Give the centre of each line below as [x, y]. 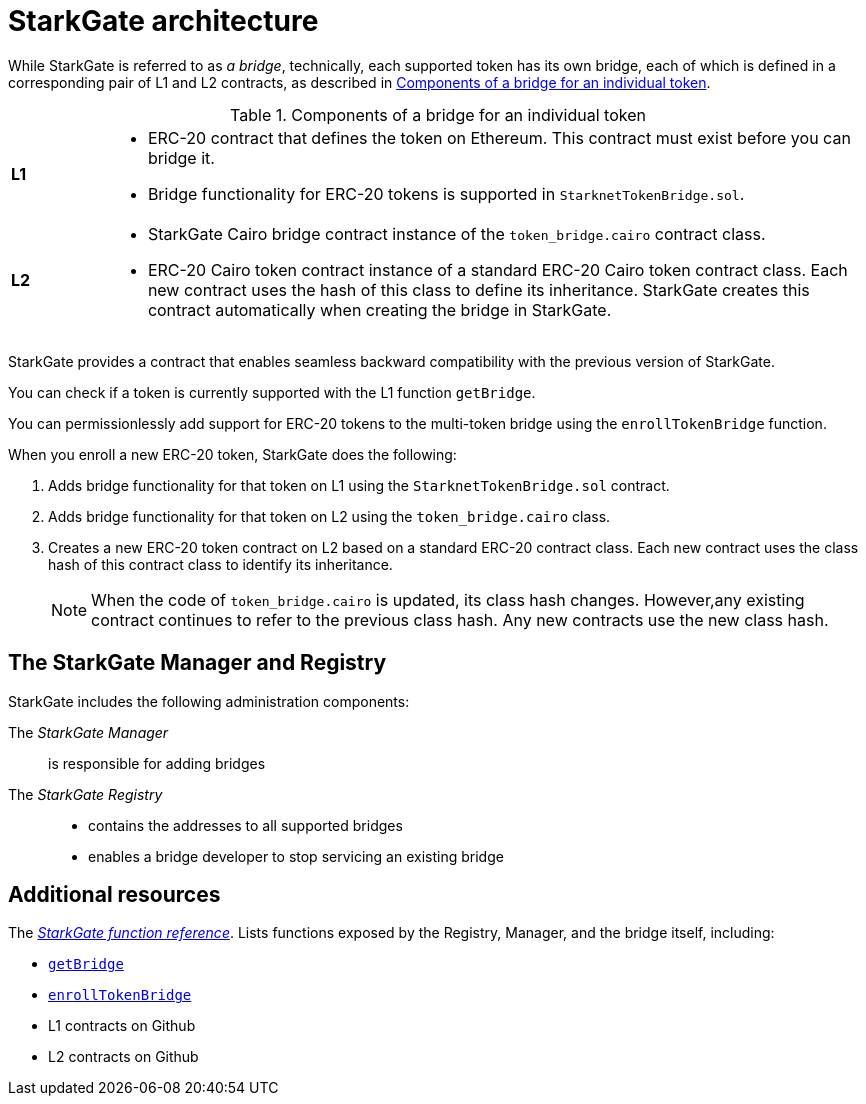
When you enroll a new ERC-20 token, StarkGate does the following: [232, 454]
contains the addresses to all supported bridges [245, 825]
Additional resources [114, 895]
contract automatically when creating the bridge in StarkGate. [379, 309]
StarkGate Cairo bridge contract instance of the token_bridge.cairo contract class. [456, 233]
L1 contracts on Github [122, 1026]
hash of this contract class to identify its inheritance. [220, 564]
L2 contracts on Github [123, 1057]
